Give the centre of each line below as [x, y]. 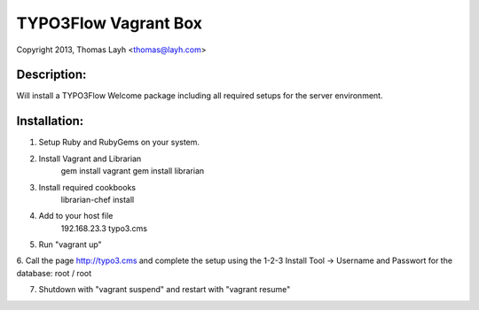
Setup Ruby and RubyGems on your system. [119, 143]
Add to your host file [76, 216]
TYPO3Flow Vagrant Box [110, 23]
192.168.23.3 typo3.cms [104, 228]
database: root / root [54, 273]
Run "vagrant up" [70, 244]
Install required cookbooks [87, 187]
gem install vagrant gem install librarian [133, 171]
